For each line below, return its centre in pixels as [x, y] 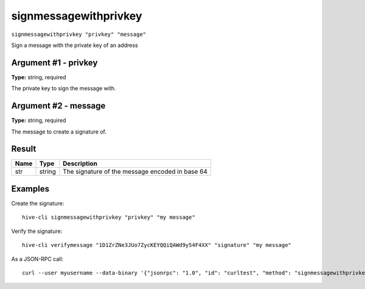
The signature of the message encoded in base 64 [135, 172]
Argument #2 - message [58, 106]
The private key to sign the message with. [64, 88]
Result [24, 149]
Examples [30, 189]
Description [80, 163]
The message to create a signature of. [59, 132]
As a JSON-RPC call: [37, 259]
